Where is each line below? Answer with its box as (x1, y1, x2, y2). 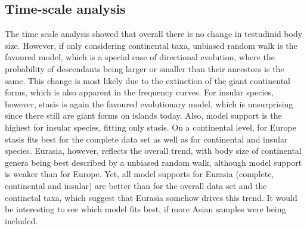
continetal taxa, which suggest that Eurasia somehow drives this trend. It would (5, 191, 297, 203)
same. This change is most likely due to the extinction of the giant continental (5, 74, 290, 86)
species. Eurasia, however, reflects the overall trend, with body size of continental (5, 144, 302, 157)
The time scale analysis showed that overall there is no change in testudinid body (5, 27, 303, 40)
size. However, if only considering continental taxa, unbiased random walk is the (5, 39, 297, 51)
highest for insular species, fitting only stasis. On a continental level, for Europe (5, 120, 296, 133)
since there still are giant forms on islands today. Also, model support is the (5, 109, 282, 122)
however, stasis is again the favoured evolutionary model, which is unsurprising (5, 97, 293, 110)
